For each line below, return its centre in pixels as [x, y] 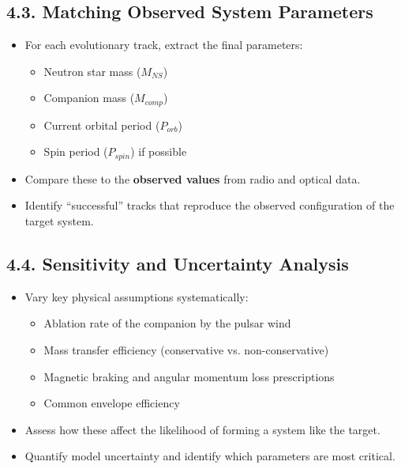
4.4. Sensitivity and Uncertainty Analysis [178, 264]
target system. [59, 221]
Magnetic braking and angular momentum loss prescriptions [189, 376]
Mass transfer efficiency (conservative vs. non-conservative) [186, 350]
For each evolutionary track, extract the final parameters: [164, 45]
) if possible [159, 151]
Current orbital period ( [102, 125]
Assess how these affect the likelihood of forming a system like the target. [202, 429]
